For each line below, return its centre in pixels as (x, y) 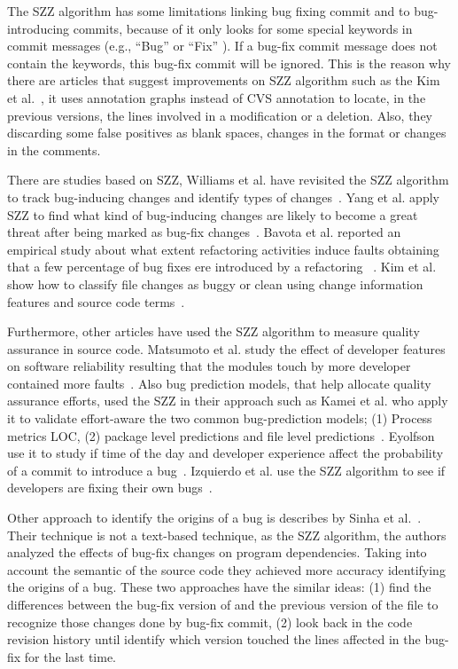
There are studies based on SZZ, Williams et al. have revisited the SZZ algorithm (228, 180)
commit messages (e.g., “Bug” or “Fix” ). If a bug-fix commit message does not (222, 46)
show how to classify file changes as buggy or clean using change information (215, 283)
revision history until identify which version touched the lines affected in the (214, 639)
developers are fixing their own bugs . (110, 488)
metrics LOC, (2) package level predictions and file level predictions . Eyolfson (221, 435)
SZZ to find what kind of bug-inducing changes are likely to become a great (213, 214)
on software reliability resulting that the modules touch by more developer (209, 366)
